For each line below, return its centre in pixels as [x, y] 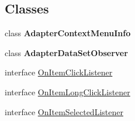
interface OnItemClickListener [59, 72]
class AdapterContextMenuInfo [68, 33]
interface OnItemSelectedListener [64, 111]
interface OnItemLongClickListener [67, 91]
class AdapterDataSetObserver [66, 52]
